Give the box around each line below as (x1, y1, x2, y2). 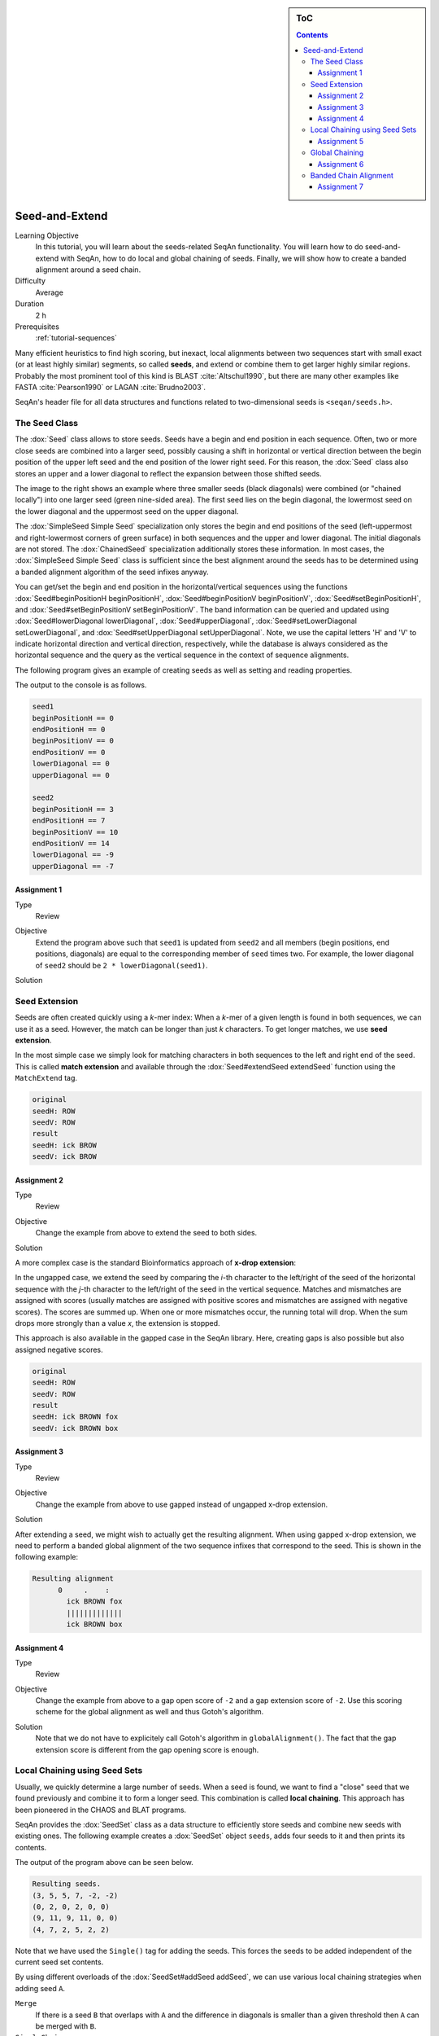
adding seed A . (15, 1983, 65, 1993)
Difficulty (15, 276, 46, 286)
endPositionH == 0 (32, 725, 106, 735)
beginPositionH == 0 (32, 713, 114, 722)
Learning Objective (15, 230, 79, 240)
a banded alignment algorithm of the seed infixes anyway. (15, 567, 209, 577)
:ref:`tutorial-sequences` (35, 333, 118, 343)
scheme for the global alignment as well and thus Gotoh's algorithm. (35, 1707, 264, 1717)
